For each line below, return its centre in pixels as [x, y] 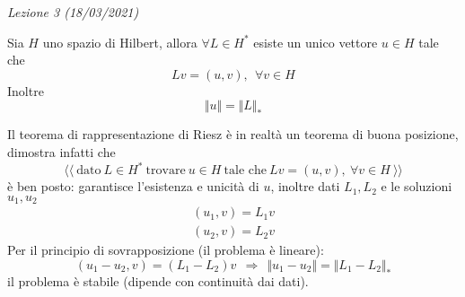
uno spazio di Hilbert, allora [120, 42]
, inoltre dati [305, 186]
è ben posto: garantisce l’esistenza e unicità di [133, 186]
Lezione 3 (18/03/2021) [73, 12]
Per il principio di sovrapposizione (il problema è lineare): [166, 250]
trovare [166, 171]
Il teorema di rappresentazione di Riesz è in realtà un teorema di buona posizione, [233, 134]
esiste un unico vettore [316, 42]
